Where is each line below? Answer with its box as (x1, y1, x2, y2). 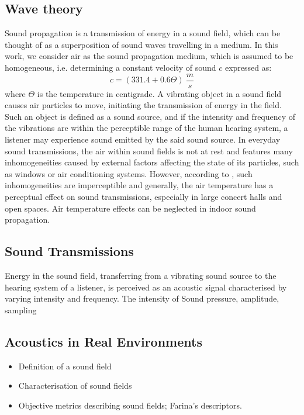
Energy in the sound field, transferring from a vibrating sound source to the (5, 269, 277, 281)
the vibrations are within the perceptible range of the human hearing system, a (5, 122, 288, 134)
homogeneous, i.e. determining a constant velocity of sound (5, 61, 216, 73)
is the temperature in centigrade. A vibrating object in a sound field (37, 87, 282, 99)
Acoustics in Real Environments (5, 332, 202, 350)
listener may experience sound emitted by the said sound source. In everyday (5, 133, 281, 146)
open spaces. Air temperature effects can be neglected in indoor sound (5, 202, 256, 214)
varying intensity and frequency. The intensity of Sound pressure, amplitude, (5, 292, 279, 305)
